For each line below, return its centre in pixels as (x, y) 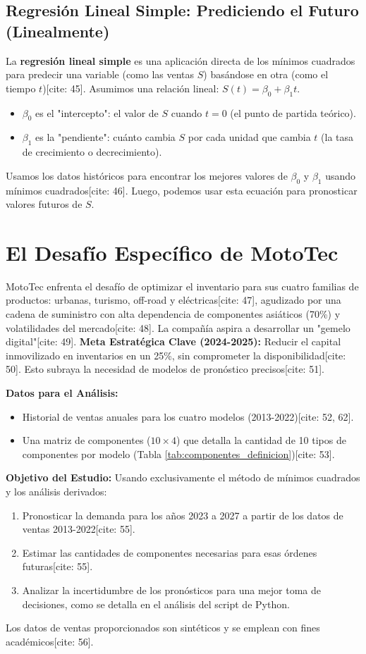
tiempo (21, 88)
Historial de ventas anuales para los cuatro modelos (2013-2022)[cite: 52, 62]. (188, 416)
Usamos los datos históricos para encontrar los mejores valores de (147, 175)
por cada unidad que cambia (249, 137)
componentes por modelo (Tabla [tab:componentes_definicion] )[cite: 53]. (178, 454)
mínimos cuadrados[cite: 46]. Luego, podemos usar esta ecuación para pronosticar (182, 190)
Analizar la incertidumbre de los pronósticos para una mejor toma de (171, 590)
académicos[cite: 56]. (50, 641)
